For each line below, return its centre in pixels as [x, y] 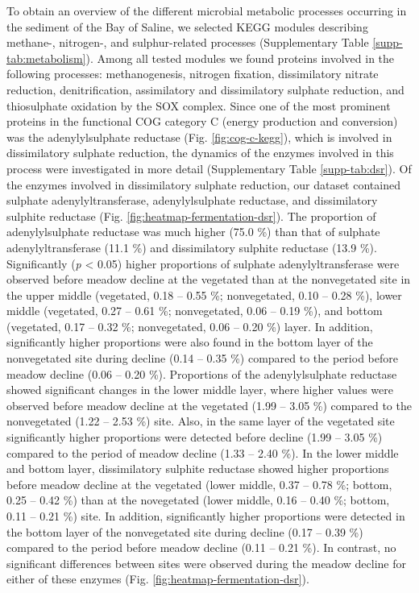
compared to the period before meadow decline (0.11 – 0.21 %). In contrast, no [201, 547]
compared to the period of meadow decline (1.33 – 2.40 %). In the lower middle [203, 452]
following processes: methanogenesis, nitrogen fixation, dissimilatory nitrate [193, 74]
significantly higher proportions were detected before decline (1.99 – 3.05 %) [195, 437]
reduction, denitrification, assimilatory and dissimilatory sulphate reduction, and [205, 89]
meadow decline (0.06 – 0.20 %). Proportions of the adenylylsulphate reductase [202, 373]
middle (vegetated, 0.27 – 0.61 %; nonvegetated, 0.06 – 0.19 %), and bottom [195, 311]
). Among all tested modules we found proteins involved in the [240, 58]
